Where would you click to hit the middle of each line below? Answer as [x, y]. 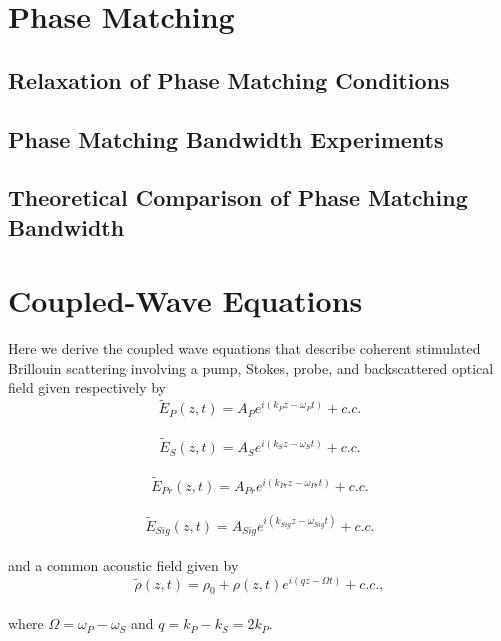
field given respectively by [87, 387]
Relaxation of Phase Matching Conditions [229, 79]
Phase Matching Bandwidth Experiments [226, 138]
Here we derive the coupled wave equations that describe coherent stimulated [244, 348]
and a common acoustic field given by [123, 565]
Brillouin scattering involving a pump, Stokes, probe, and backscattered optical [251, 367]
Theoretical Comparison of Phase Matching [238, 197]
